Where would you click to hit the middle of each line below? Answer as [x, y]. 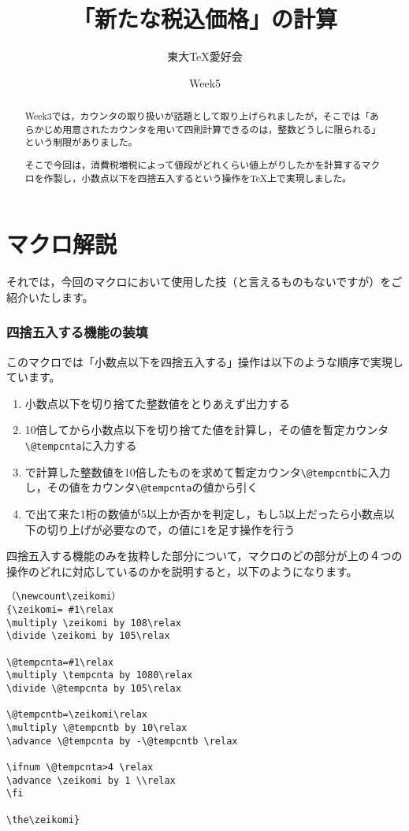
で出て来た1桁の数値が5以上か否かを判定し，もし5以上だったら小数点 [204, 513]
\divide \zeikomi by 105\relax [88, 636]
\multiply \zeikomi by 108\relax [94, 623]
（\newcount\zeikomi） [64, 597]
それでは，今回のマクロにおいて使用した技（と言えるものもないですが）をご [204, 282]
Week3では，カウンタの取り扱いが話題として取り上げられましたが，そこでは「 [197, 116]
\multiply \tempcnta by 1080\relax [100, 675]
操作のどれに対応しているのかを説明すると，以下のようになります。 [182, 571]
